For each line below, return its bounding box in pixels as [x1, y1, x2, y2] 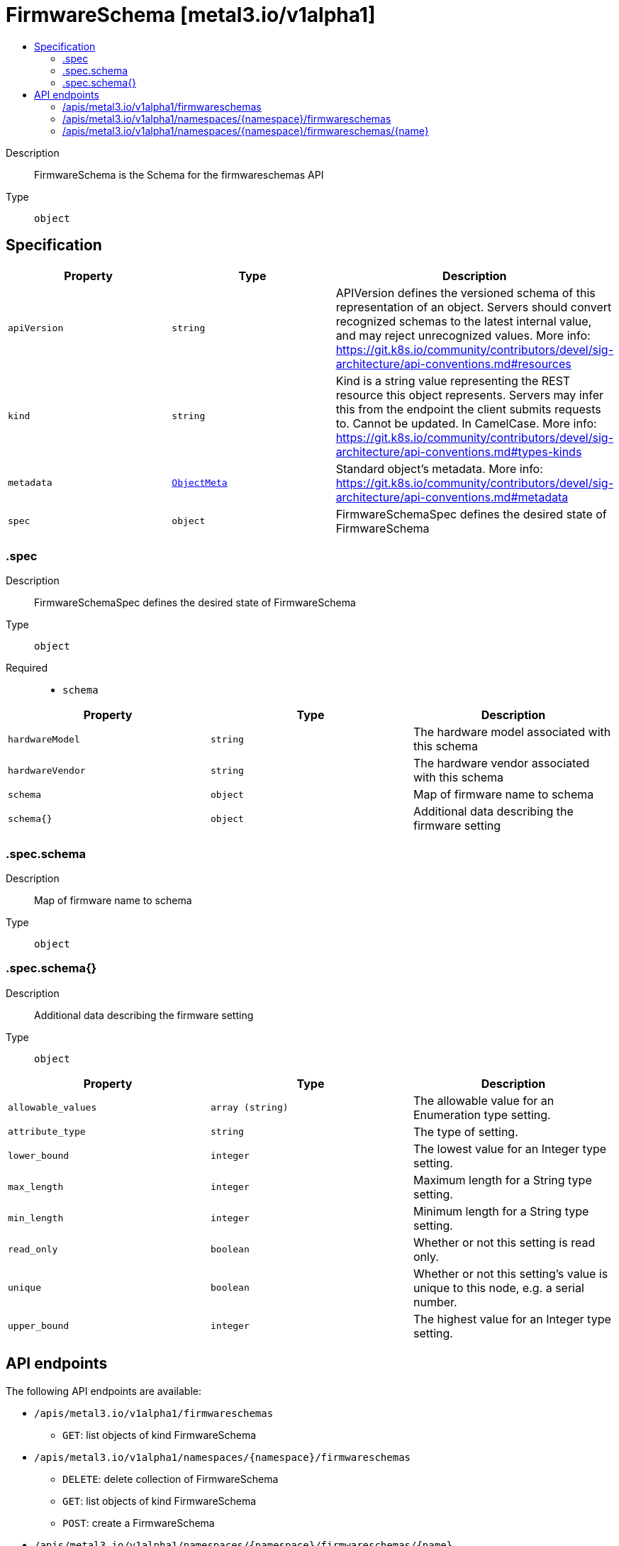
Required [6, 662, 48, 674]
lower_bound [8, 1150, 69, 1162]
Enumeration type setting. [413, 1107, 551, 1122]
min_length [8, 1213, 64, 1224]
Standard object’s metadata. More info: [335, 461, 543, 476]
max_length [8, 1181, 64, 1193]
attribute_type [8, 1126, 86, 1138]
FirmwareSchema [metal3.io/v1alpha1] [6, 3, 376, 27]
